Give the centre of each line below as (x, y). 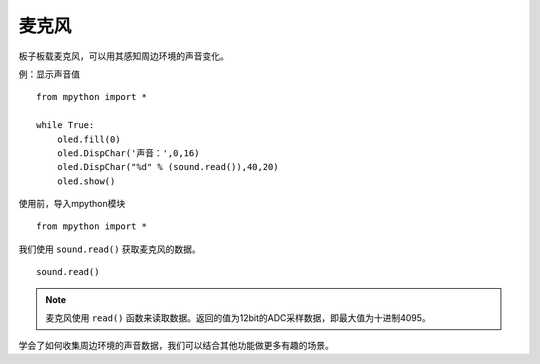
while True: (65, 125)
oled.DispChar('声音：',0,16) (128, 153)
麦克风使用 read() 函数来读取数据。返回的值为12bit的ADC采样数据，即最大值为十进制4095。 (238, 318)
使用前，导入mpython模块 (72, 204)
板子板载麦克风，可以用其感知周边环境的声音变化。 (123, 56)
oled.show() (86, 181)
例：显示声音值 (49, 74)
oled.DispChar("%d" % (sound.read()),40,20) (167, 167)
